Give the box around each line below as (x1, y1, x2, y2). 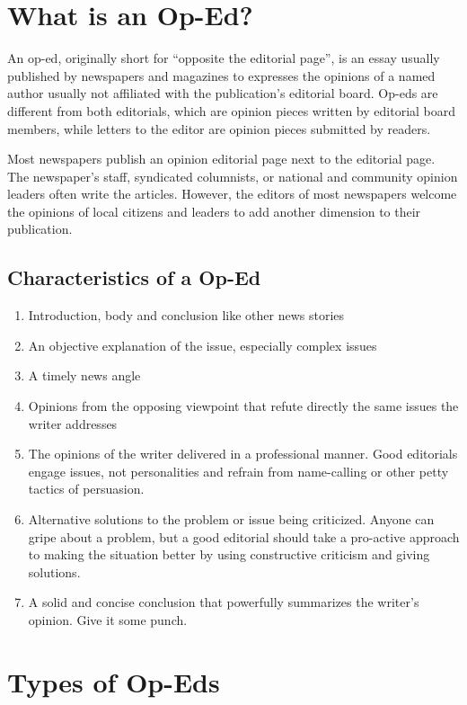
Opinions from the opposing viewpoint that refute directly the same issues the (28, 397, 459, 415)
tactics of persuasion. (28, 479, 145, 498)
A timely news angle (28, 366, 141, 385)
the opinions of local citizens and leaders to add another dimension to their (7, 201, 421, 220)
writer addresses (28, 414, 118, 433)
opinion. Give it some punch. (28, 610, 188, 629)
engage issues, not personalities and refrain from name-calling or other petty (28, 461, 449, 480)
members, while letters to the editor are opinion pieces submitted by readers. (7, 119, 431, 138)
